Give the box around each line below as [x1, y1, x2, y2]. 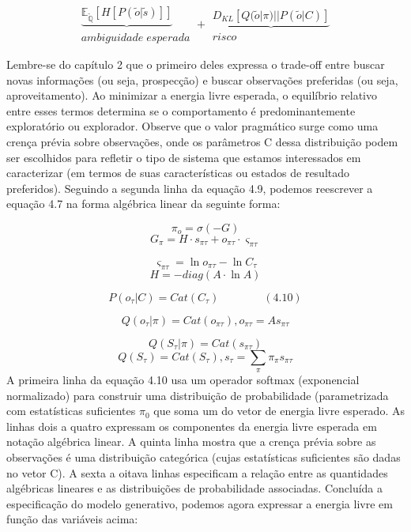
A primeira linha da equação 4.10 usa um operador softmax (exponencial [6, 371, 360, 387]
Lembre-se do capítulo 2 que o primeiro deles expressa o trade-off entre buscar [6, 56, 385, 73]
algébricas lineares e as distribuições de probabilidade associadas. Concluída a [6, 480, 383, 496]
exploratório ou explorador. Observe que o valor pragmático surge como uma [6, 118, 379, 134]
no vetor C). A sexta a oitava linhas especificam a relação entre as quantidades [6, 464, 388, 481]
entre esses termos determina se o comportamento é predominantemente [6, 102, 356, 119]
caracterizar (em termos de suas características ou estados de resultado [6, 164, 350, 181]
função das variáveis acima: [6, 511, 138, 527]
